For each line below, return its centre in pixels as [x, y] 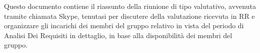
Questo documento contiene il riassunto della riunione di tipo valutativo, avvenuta [130, 6]
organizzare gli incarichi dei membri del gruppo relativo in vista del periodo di [124, 26]
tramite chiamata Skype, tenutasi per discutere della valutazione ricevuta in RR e [129, 16]
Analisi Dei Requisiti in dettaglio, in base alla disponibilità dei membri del [118, 35]
